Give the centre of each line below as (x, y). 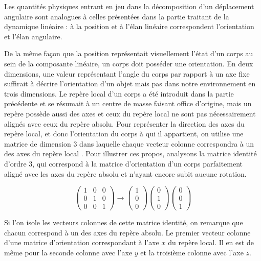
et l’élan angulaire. (33, 36)
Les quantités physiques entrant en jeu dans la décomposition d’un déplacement (129, 6)
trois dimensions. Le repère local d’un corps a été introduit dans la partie (119, 93)
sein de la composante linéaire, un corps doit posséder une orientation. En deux (129, 63)
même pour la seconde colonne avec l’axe (68, 253)
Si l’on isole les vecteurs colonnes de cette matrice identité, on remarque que (124, 222)
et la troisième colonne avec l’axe (192, 253)
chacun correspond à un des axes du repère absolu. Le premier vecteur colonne (127, 232)
